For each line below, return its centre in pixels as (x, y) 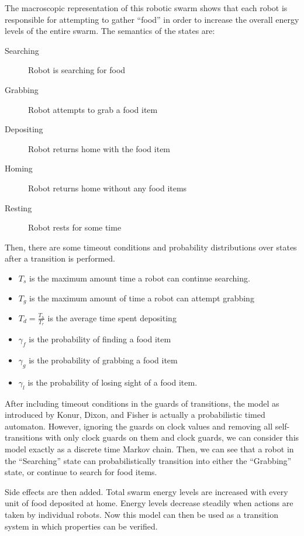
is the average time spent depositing (112, 317)
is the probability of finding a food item (100, 339)
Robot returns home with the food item (99, 148)
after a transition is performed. (60, 258)
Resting (18, 207)
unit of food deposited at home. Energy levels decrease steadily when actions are (149, 503)
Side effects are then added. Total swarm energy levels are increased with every (146, 491)
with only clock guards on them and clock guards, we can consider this (172, 437)
